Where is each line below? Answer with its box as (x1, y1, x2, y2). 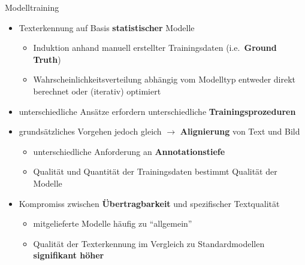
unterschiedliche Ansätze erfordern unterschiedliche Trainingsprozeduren (19, 105, 296, 117)
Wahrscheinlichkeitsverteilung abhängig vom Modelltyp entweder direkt (33, 73, 296, 86)
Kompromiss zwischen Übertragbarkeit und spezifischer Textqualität (19, 197, 280, 209)
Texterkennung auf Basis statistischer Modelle (19, 21, 195, 33)
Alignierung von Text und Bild (180, 125, 300, 138)
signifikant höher (33, 249, 104, 261)
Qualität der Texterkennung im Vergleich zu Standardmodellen (33, 237, 265, 249)
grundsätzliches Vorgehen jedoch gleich (19, 125, 162, 138)
